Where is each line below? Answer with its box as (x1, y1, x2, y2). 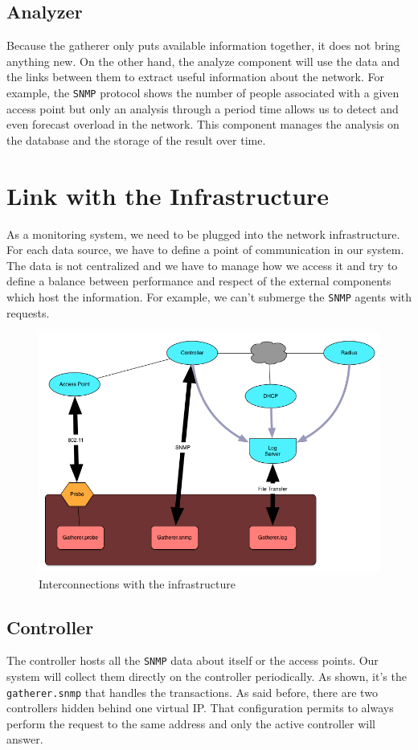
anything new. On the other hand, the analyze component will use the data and (6, 52, 400, 69)
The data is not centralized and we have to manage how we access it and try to (6, 256, 398, 273)
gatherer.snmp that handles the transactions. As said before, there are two (6, 683, 378, 700)
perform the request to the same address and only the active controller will (6, 715, 376, 732)
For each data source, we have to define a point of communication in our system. (6, 241, 404, 258)
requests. (6, 304, 50, 321)
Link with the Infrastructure (6, 178, 330, 211)
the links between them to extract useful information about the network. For (6, 68, 384, 85)
